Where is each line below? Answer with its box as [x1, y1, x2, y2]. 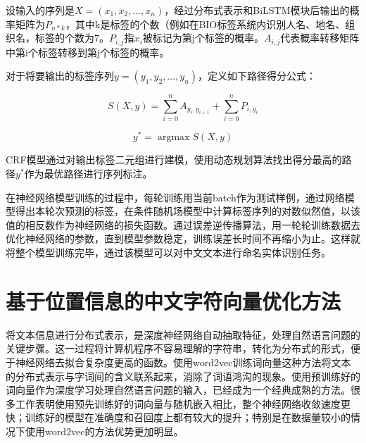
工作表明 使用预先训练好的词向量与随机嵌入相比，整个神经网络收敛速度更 [15, 396, 351, 411]
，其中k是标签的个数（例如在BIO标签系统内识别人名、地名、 [65, 16, 346, 31]
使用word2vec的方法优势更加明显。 [25, 423, 184, 438]
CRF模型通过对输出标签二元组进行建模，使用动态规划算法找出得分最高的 [6, 152, 342, 167]
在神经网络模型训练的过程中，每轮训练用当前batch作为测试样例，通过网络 [6, 189, 345, 204]
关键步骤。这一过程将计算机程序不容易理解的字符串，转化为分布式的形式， [6, 341, 351, 356]
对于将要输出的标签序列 [6, 68, 114, 83]
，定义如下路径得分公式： [198, 68, 317, 83]
